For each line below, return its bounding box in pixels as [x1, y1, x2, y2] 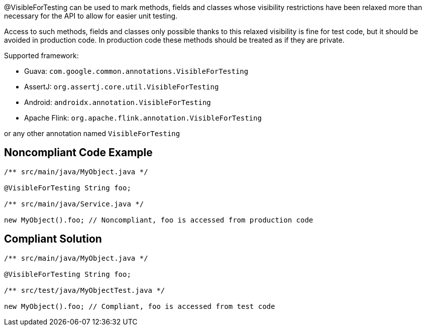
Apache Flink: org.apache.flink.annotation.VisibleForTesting [24, 114, 262, 122]
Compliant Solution [4, 233, 102, 246]
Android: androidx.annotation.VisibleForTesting [24, 98, 211, 106]
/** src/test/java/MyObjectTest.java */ [4, 286, 165, 294]
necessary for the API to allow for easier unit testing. [4, 12, 178, 20]
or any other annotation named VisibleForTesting [4, 129, 180, 138]
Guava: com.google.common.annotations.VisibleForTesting [24, 67, 249, 75]
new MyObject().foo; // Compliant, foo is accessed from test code [4, 302, 275, 310]
